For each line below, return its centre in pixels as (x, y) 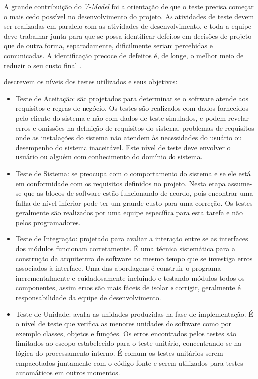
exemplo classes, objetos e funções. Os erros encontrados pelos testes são (126, 333)
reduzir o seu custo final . (43, 65)
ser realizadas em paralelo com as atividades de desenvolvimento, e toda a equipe (128, 26)
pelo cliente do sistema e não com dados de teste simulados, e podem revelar (132, 117)
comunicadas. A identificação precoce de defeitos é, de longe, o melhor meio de (124, 55)
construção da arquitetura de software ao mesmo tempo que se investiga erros (134, 258)
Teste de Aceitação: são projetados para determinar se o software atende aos (132, 98)
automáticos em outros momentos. (68, 372)
